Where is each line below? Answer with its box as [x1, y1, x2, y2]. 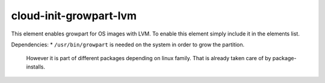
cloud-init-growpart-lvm [11, 9, 137, 22]
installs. [26, 63, 45, 70]
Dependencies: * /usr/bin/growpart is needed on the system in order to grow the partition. [11, 41, 245, 48]
